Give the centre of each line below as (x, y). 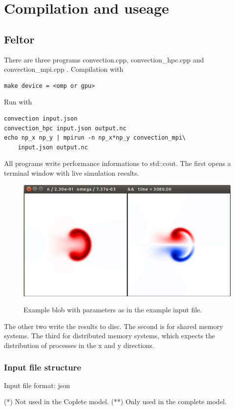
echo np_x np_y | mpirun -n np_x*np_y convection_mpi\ (95, 138)
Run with (18, 102)
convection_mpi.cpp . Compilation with (64, 69)
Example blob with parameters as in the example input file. (113, 310)
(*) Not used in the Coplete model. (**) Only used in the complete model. (115, 401)
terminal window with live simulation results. (72, 173)
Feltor (19, 39)
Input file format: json (37, 385)
